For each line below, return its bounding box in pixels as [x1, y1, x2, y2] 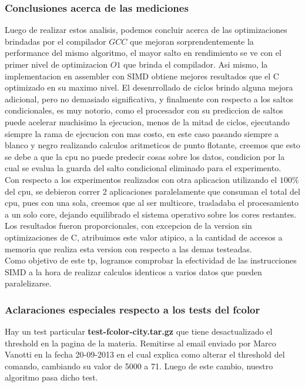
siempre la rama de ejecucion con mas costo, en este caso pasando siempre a [5, 127, 279, 139]
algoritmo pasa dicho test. [5, 371, 98, 383]
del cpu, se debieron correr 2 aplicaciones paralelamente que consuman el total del [5, 185, 300, 197]
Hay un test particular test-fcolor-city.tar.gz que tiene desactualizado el [5, 325, 273, 338]
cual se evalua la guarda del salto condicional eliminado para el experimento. [5, 162, 281, 174]
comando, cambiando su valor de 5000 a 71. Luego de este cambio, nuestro [5, 359, 273, 372]
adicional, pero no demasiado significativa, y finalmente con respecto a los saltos [5, 92, 293, 105]
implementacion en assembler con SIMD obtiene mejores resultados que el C [5, 69, 279, 82]
